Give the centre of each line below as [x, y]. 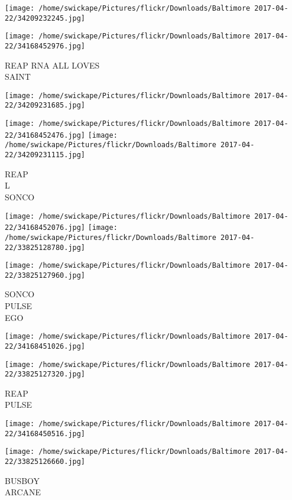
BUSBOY [22, 480]
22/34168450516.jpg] [45, 434]
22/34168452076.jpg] [45, 228]
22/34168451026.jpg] [45, 346]
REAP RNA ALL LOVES [52, 65]
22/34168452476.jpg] [45, 135]
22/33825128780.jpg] [45, 247]
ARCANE [23, 492]
